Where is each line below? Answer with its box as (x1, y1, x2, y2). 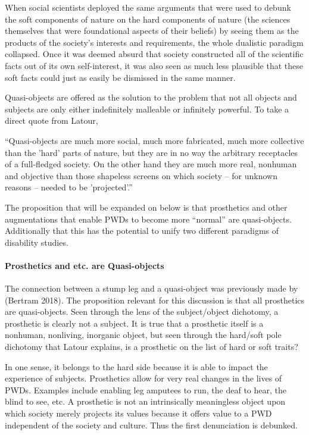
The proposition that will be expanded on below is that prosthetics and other (5, 201, 288, 213)
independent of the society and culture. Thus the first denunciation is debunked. (5, 418, 298, 431)
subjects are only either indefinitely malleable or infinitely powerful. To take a (5, 102, 289, 115)
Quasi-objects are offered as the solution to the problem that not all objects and (5, 91, 297, 104)
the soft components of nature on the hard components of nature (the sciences (5, 12, 291, 25)
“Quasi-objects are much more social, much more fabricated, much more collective (5, 134, 304, 146)
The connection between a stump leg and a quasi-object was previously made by (5, 282, 298, 295)
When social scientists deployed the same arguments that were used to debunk (5, 1, 291, 13)
